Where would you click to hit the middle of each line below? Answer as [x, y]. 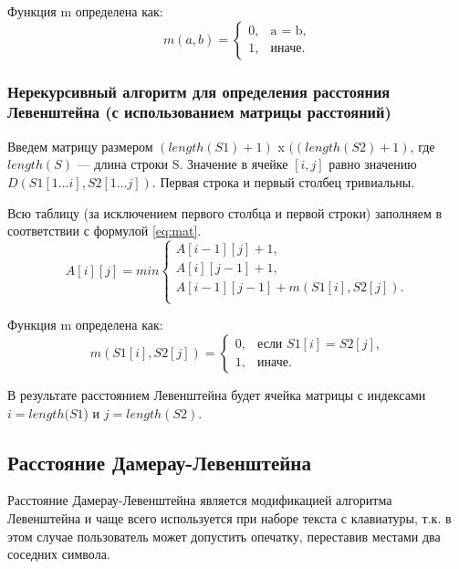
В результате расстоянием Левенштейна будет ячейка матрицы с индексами [217, 394]
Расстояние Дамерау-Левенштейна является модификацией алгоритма [200, 500]
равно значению [373, 164]
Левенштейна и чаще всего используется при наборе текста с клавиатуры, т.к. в [229, 517]
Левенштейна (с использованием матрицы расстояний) [199, 112]
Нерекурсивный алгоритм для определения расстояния [199, 91]
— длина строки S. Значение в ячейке [183, 164]
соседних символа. [59, 554]
